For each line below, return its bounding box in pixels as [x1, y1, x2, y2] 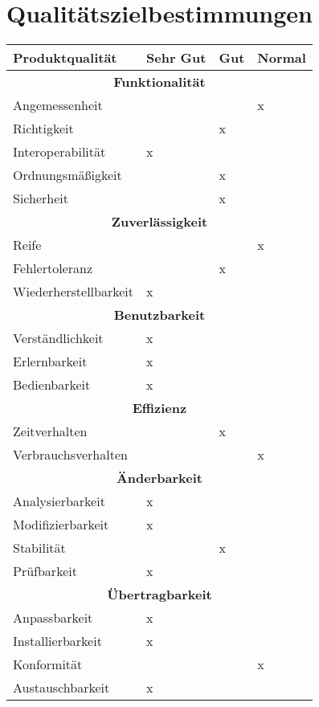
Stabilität [13, 538, 66, 558]
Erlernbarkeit [13, 352, 88, 371]
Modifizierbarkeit [13, 515, 109, 534]
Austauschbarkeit [13, 678, 110, 697]
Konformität [13, 655, 83, 674]
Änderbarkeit [116, 468, 202, 488]
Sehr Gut [146, 48, 207, 67]
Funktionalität [113, 72, 206, 92]
